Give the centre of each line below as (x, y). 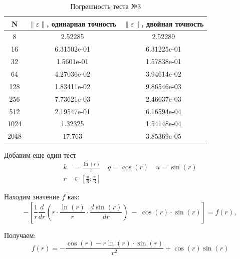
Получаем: (20, 235)
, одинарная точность (82, 23)
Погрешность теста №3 (106, 6)
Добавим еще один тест (40, 155)
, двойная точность (173, 23)
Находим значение (32, 197)
